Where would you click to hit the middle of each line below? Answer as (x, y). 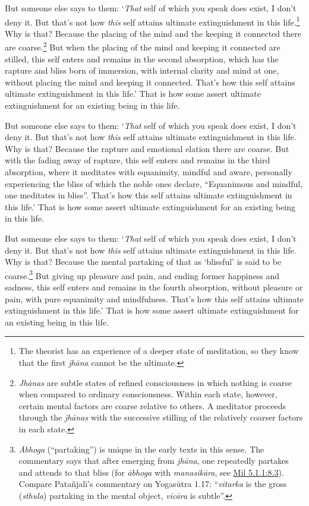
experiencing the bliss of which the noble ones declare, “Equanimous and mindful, (154, 183)
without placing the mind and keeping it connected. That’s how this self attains (150, 82)
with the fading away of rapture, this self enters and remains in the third (138, 160)
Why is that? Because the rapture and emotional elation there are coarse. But (147, 148)
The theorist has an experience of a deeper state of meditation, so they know (159, 351)
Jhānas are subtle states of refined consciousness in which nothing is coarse (155, 382)
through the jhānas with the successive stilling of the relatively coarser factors (161, 417)
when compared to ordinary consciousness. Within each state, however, (148, 394)
